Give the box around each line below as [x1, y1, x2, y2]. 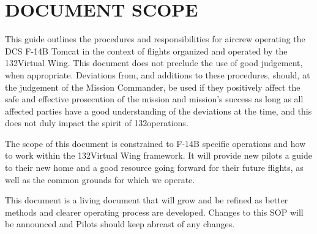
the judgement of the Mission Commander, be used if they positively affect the [5, 80, 300, 93]
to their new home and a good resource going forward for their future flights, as [5, 161, 304, 174]
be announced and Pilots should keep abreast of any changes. [5, 217, 235, 230]
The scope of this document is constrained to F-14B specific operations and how [5, 137, 306, 149]
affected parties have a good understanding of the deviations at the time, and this [5, 104, 312, 117]
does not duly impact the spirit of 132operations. [5, 116, 188, 129]
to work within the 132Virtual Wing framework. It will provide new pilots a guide [5, 149, 312, 162]
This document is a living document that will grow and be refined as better [5, 194, 288, 206]
